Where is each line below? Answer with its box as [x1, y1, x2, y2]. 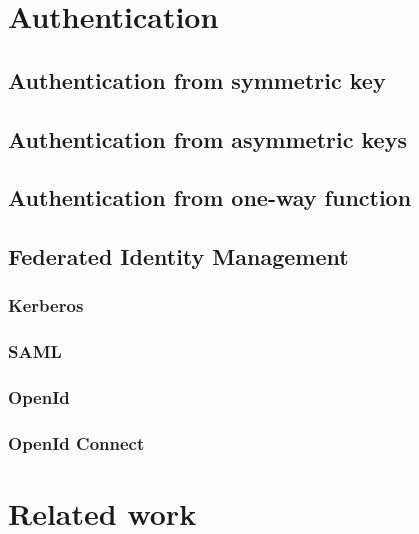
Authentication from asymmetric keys [8, 123, 407, 154]
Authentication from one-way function [8, 182, 412, 213]
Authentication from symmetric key [8, 64, 386, 95]
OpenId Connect [8, 430, 145, 455]
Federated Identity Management [8, 241, 349, 272]
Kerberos [8, 293, 84, 318]
